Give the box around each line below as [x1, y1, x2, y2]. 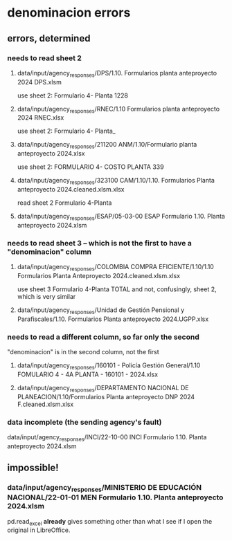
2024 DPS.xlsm [17, 77, 62, 86]
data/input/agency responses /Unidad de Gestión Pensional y [17, 306, 185, 315]
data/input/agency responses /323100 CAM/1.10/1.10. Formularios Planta [17, 176, 215, 186]
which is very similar [17, 292, 76, 300]
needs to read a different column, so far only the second [7, 332, 199, 342]
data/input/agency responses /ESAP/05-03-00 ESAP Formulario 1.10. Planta [17, 212, 225, 222]
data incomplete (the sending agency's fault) [7, 417, 162, 427]
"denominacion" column [7, 247, 92, 257]
